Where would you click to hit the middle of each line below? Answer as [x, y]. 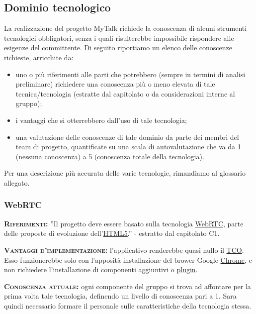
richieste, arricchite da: [39, 57]
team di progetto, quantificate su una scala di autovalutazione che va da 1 [128, 147]
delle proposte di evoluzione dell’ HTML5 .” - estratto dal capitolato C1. [112, 233]
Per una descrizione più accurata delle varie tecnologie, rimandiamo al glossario [125, 173]
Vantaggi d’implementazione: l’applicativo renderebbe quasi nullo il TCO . [124, 250]
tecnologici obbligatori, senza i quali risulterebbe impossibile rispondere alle [119, 38]
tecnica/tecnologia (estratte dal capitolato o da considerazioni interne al [125, 93]
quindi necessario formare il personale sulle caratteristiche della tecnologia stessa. [128, 305]
